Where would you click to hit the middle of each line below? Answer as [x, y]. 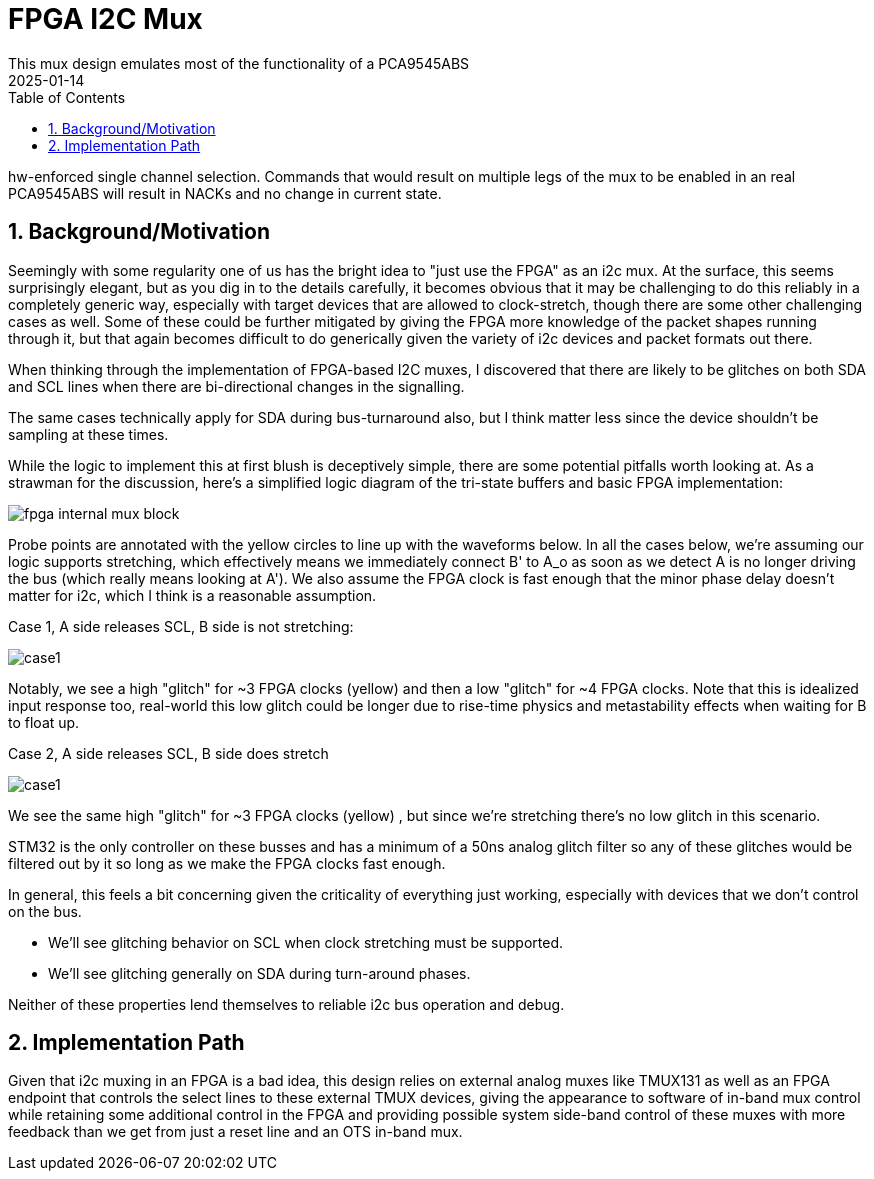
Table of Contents [67, 97]
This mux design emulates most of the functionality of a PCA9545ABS [239, 63]
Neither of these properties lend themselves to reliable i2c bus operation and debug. [286, 1004]
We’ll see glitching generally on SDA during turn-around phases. [259, 973]
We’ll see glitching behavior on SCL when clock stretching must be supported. [306, 942]
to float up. [44, 722]
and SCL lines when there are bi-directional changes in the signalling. [236, 386]
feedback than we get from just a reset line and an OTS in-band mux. [235, 1132]
